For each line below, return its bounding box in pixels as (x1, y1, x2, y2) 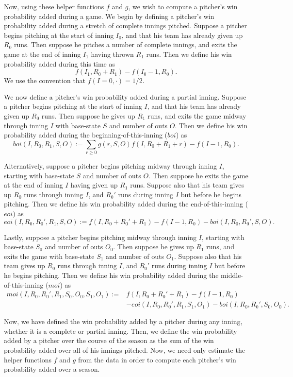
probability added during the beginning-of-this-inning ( (4, 130, 168, 140)
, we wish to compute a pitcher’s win (128, 1, 238, 11)
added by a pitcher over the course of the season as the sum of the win (4, 335, 214, 345)
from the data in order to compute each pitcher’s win (78, 354, 236, 364)
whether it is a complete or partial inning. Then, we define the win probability (4, 326, 237, 336)
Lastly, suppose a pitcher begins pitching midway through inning (4, 232, 196, 242)
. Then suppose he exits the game (148, 170, 248, 180)
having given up (70, 180, 118, 190)
